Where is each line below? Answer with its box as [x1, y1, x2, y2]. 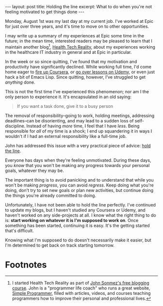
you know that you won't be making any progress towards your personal [5, 162, 150, 168]
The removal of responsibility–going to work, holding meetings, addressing [5, 113, 155, 119]
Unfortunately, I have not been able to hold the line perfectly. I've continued [5, 202, 156, 207]
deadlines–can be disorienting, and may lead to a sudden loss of [5, 118, 134, 123]
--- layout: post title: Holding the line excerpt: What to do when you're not [5, 4, 152, 9]
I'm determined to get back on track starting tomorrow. [5, 242, 115, 248]
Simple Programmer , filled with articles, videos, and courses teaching [12, 290, 151, 296]
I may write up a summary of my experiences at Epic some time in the [5, 33, 145, 38]
